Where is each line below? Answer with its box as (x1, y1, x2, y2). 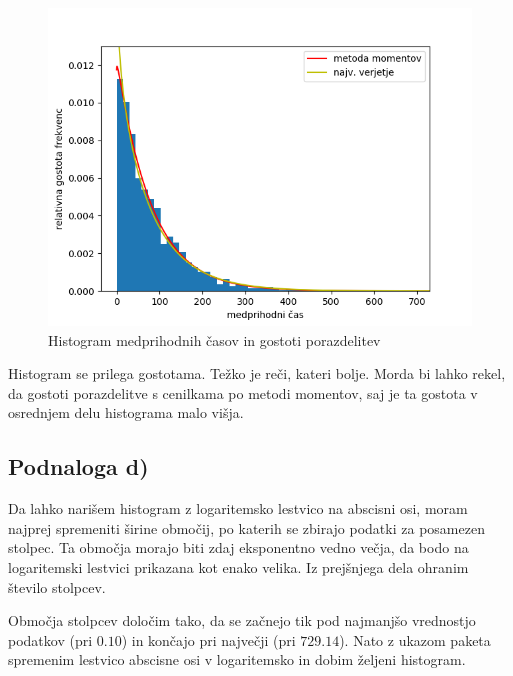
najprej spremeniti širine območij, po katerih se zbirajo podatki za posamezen (8, 517, 485, 538)
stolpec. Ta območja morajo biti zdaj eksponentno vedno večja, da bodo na (8, 537, 469, 558)
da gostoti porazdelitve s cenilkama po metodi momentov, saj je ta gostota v (8, 382, 478, 403)
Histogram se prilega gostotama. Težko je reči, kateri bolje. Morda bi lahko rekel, (8, 363, 506, 384)
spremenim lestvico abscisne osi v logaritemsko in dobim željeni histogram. (8, 649, 466, 670)
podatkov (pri (8, 629, 93, 650)
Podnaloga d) (8, 451, 149, 482)
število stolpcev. (8, 576, 106, 597)
